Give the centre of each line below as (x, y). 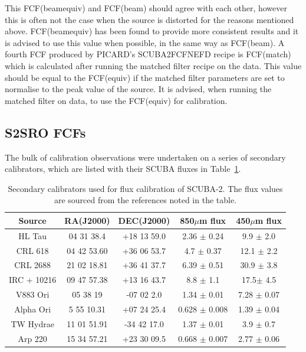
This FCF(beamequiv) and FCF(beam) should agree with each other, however (146, 8)
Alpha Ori (33, 309)
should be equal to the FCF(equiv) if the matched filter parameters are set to (145, 77)
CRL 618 (32, 250)
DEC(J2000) (144, 220)
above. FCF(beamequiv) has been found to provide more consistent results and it (152, 31)
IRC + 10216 (33, 280)
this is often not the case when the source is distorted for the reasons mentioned (149, 19)
